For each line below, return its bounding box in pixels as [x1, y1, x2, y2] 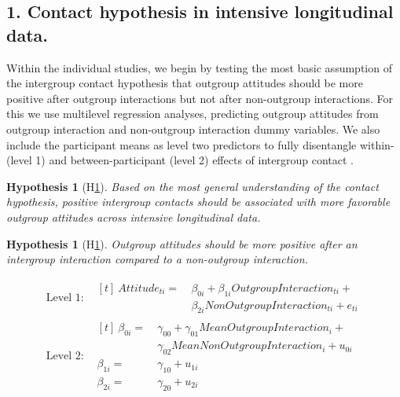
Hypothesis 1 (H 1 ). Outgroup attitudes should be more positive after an [6, 235, 358, 252]
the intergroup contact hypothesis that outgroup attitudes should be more [6, 75, 363, 91]
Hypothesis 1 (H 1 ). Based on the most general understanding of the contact [6, 178, 379, 194]
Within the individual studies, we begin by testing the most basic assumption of [6, 59, 392, 75]
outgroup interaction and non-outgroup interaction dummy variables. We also [6, 120, 380, 137]
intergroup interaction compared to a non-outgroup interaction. [6, 251, 308, 267]
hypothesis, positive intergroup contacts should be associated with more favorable [6, 193, 391, 210]
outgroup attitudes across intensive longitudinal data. [6, 208, 261, 225]
